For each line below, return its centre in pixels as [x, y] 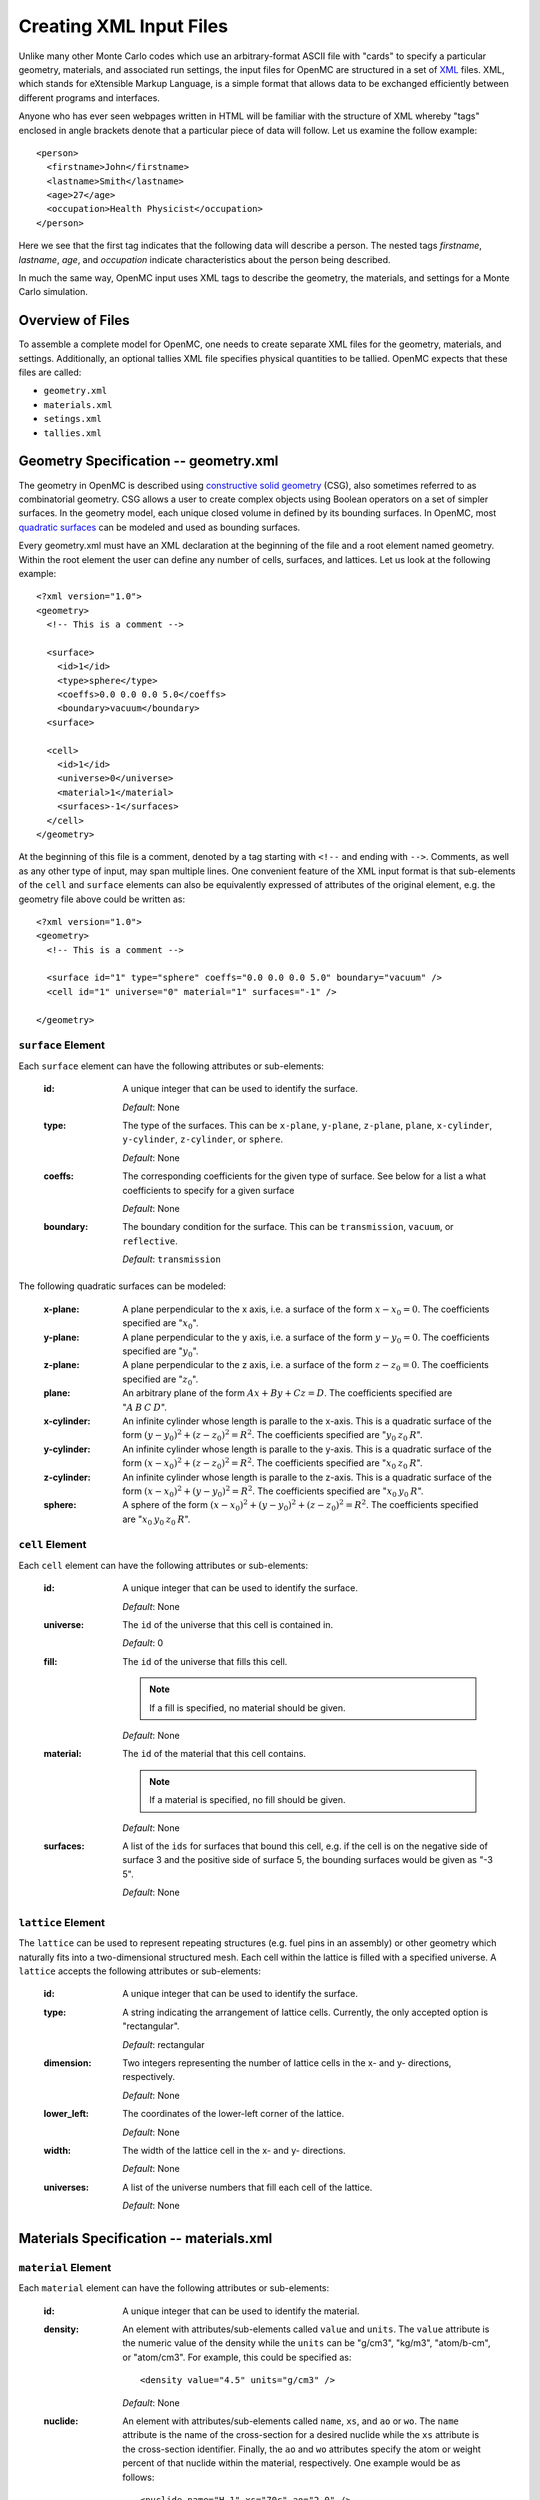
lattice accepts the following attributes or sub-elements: [140, 1971]
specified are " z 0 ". [160, 1380]
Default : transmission [172, 1259]
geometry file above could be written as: [101, 899]
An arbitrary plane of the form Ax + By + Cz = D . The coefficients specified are [287, 1393]
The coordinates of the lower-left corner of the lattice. [233, 2114]
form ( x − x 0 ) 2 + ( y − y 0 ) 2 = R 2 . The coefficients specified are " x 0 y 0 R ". [273, 1491]
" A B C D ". [144, 1407]
